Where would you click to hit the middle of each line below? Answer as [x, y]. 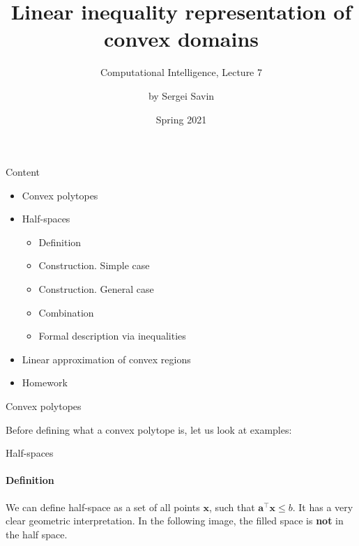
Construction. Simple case [94, 265]
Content [23, 172]
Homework [45, 382]
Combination [66, 312]
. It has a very [323, 507]
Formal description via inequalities [112, 336]
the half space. [37, 534]
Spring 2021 [181, 119]
